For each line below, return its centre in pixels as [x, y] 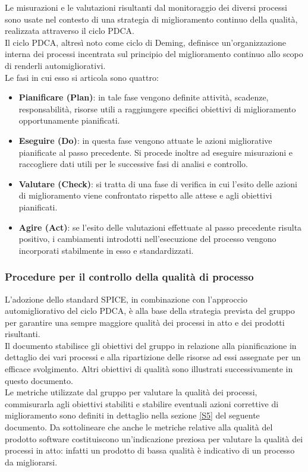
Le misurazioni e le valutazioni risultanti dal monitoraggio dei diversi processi [146, 7]
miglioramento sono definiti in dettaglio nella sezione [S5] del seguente [132, 415]
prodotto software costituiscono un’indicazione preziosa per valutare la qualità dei [154, 438]
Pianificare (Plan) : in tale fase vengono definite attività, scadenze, [144, 97]
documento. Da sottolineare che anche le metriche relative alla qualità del [139, 427]
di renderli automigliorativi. [55, 65]
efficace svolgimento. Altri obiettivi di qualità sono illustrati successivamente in [149, 369]
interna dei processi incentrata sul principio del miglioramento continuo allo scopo [154, 54]
